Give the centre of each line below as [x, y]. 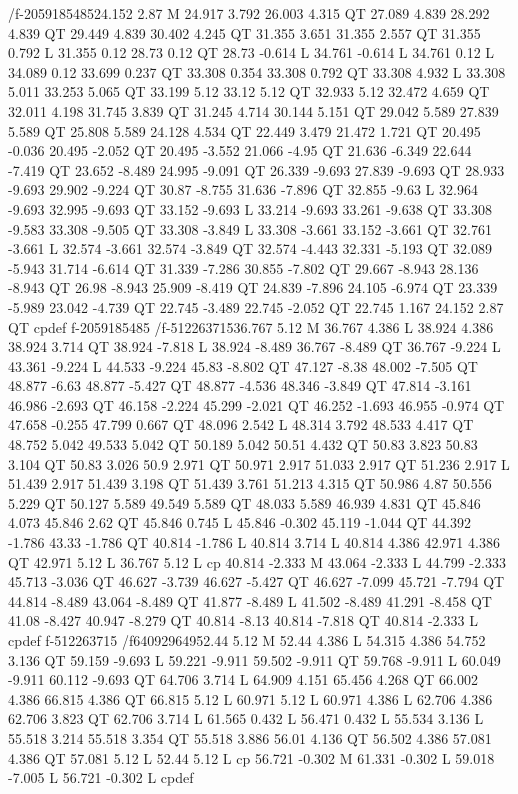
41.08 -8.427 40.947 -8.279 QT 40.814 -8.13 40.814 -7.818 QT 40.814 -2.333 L [243, 620]
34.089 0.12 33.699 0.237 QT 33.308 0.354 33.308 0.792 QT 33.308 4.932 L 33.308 [257, 71]
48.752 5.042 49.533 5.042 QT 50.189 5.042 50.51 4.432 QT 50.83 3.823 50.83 [243, 444]
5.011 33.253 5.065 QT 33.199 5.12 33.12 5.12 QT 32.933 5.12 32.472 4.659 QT [249, 91]
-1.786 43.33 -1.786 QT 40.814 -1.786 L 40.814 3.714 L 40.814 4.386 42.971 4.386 [254, 542]
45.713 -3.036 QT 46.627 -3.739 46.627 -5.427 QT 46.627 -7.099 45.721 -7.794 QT [256, 581]
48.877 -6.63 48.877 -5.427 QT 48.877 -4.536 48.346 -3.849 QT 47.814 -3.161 [240, 385]
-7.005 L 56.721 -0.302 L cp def [101, 777]
